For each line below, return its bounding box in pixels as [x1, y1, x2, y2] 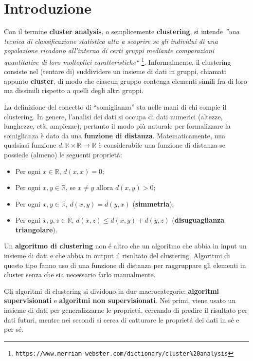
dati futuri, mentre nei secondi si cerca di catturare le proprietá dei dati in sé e [4, 314, 239, 324]
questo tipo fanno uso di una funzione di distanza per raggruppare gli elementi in [4, 260, 246, 270]
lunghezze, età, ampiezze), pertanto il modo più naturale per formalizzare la [4, 121, 231, 131]
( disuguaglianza [172, 215, 225, 225]
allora [96, 182, 113, 192]
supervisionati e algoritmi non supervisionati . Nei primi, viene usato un [4, 295, 236, 305]
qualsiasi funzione [4, 140, 56, 150]
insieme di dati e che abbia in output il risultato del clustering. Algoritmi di [4, 250, 230, 261]
